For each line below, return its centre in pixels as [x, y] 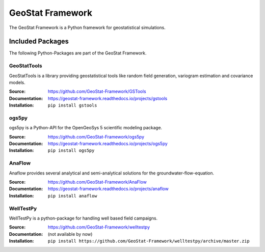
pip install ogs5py [71, 151]
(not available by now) [70, 234]
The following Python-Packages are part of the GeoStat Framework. [78, 53]
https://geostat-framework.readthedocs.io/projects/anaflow [108, 189]
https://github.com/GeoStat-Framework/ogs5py [96, 137]
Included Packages [39, 42]
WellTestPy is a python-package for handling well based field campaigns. [83, 218]
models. [17, 82]
